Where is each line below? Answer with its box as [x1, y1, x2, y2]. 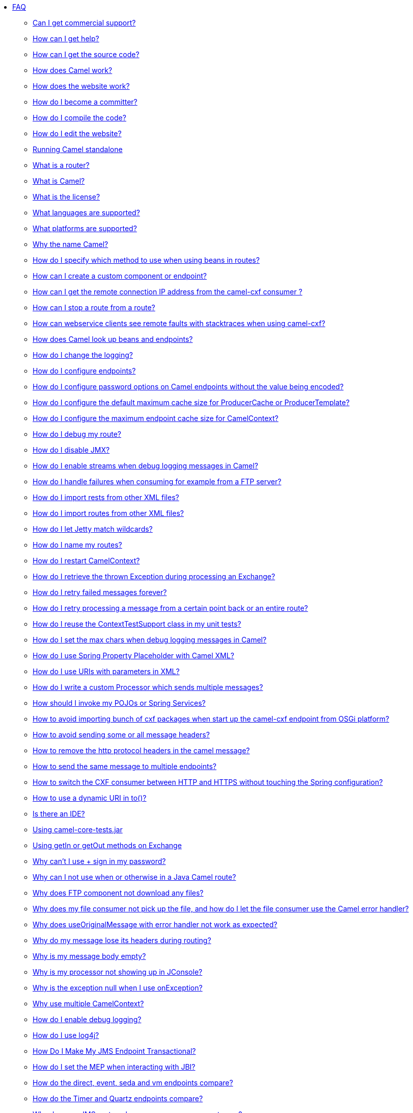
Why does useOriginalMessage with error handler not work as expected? [33, 920, 278, 929]
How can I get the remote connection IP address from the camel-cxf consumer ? [33, 287, 302, 296]
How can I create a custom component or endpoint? [33, 271, 207, 280]
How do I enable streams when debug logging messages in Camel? [33, 461, 258, 470]
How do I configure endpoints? [33, 366, 136, 375]
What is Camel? [33, 177, 85, 185]
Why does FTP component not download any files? [33, 888, 204, 897]
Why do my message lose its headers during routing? [33, 936, 211, 945]
